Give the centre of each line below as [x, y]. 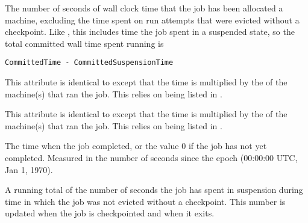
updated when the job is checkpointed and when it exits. [110, 213]
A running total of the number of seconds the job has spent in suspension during [154, 190]
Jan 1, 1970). [29, 169]
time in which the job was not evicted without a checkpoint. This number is [145, 201]
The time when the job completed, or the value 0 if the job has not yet [136, 146]
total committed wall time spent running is [84, 43]
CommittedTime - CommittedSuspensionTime [89, 63]
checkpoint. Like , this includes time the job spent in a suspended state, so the [150, 32]
